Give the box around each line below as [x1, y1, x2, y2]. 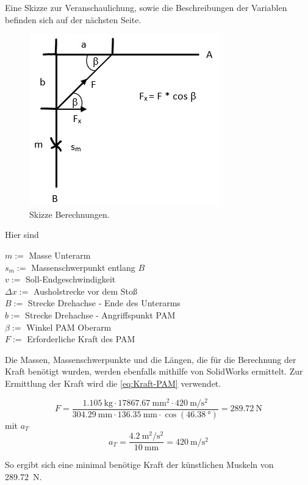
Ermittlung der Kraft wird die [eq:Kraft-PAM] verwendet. [5, 376, 221, 389]
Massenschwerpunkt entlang [31, 260, 135, 273]
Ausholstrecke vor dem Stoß [33, 284, 138, 297]
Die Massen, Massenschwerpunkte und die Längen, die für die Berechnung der [5, 353, 296, 365]
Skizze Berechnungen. [29, 207, 110, 220]
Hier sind [5, 228, 39, 241]
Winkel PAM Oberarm [26, 320, 112, 333]
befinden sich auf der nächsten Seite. [5, 13, 141, 26]
